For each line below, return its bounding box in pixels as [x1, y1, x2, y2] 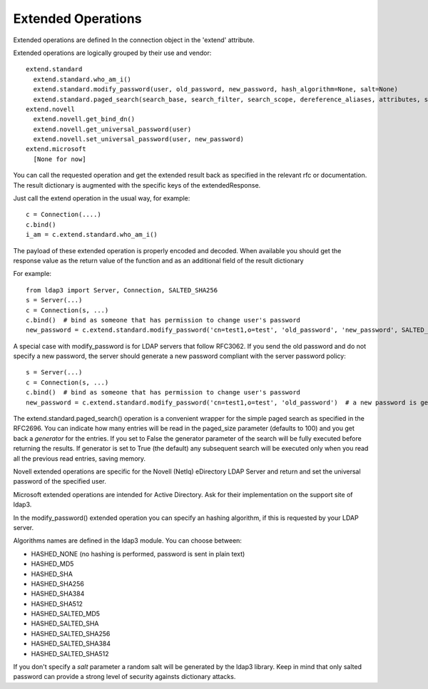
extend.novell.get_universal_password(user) [33, 125, 192, 133]
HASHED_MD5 [31, 560, 74, 568]
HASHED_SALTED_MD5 [31, 610, 100, 618]
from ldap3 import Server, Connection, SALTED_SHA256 [26, 286, 218, 294]
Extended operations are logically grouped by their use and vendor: [13, 49, 212, 57]
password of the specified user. [13, 477, 106, 486]
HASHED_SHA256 [31, 579, 85, 588]
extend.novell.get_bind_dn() [33, 115, 136, 123]
